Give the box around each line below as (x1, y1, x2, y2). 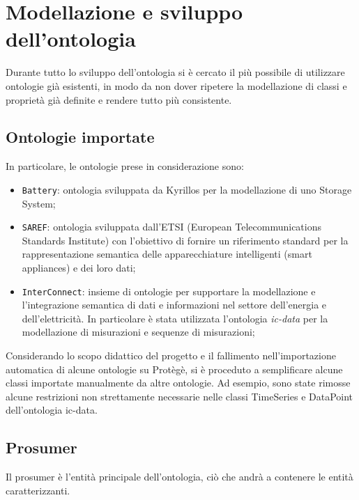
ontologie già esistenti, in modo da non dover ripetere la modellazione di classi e (6, 78, 347, 93)
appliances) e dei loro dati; (22, 260, 136, 274)
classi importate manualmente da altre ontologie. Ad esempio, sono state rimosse (6, 375, 351, 390)
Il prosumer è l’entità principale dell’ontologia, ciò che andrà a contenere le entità (6, 469, 353, 484)
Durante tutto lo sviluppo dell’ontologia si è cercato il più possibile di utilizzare (6, 65, 345, 79)
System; (22, 196, 56, 210)
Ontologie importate (6, 126, 155, 148)
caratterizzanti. (6, 483, 70, 497)
